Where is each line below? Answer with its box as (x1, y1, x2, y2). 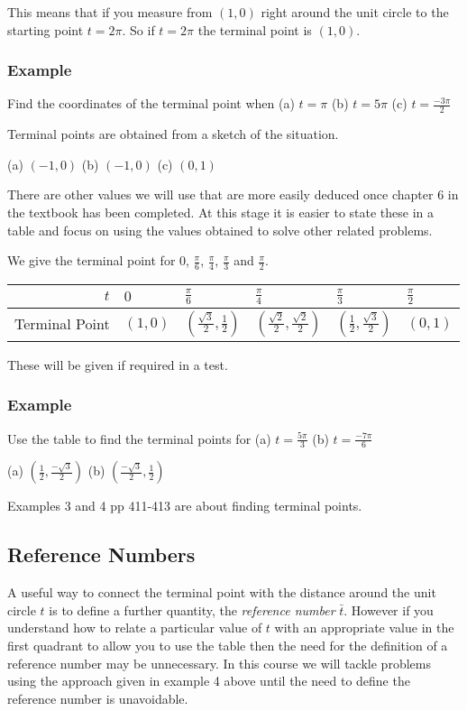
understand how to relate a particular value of (7, 618, 262, 637)
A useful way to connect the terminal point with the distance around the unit (7, 583, 436, 602)
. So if (122, 20, 155, 39)
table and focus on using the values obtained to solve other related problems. (7, 220, 433, 239)
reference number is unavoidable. (7, 688, 188, 707)
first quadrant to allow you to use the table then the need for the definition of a (7, 636, 448, 655)
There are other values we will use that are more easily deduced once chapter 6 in (7, 185, 459, 204)
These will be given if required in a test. (7, 355, 228, 374)
